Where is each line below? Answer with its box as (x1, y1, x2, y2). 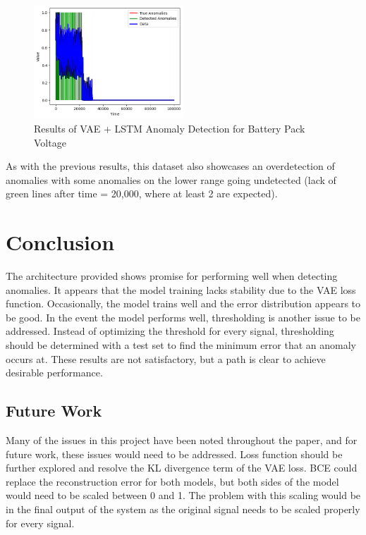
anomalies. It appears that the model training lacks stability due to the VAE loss (6, 282, 356, 297)
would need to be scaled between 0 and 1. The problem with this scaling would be (6, 488, 361, 503)
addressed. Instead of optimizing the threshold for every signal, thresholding (6, 324, 334, 338)
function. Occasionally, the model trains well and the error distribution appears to (6, 296, 361, 311)
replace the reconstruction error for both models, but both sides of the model (6, 474, 339, 488)
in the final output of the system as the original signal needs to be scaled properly (6, 502, 360, 516)
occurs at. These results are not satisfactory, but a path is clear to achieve (6, 351, 326, 366)
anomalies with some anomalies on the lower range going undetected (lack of (6, 172, 336, 187)
